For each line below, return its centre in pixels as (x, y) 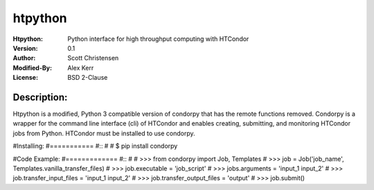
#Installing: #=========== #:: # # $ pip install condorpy (95, 146)
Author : (24, 58)
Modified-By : (32, 68)
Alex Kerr (81, 68)
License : (25, 78)
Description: (40, 97)
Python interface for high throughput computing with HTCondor (158, 39)
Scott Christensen (93, 58)
